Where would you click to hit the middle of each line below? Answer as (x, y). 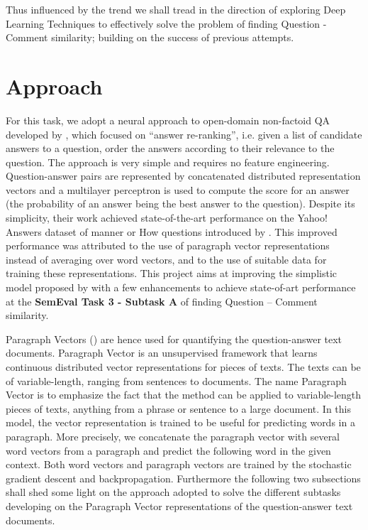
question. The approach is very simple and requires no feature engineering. (168, 162)
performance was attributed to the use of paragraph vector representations (168, 245)
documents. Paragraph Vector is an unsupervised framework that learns (162, 353)
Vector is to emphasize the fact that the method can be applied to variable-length (184, 395)
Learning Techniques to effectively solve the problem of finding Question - (166, 23)
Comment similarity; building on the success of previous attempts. (150, 37)
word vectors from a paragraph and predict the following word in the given (168, 450)
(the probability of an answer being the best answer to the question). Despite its (180, 204)
